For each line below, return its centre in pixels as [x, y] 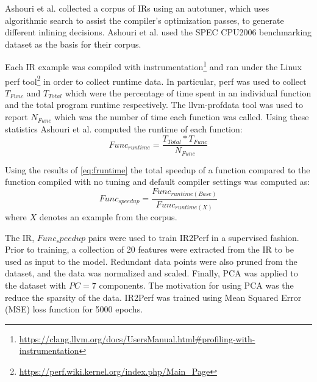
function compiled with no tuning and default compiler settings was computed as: [158, 182]
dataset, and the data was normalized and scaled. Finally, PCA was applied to [151, 273]
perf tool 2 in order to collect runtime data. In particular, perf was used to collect [156, 80]
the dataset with [36, 285]
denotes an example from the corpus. [108, 217]
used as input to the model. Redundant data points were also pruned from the [151, 261]
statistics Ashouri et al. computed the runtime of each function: [124, 128]
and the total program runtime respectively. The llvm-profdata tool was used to [154, 105]
